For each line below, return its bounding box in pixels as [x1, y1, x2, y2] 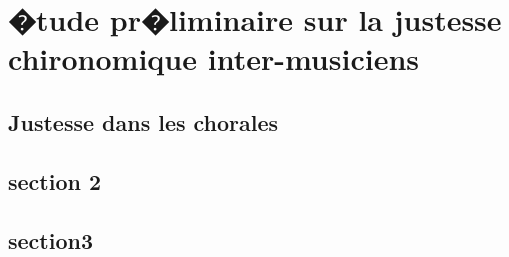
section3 [8, 224, 93, 255]
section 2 [8, 165, 102, 196]
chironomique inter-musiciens [8, 38, 419, 79]
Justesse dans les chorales [8, 106, 279, 137]
